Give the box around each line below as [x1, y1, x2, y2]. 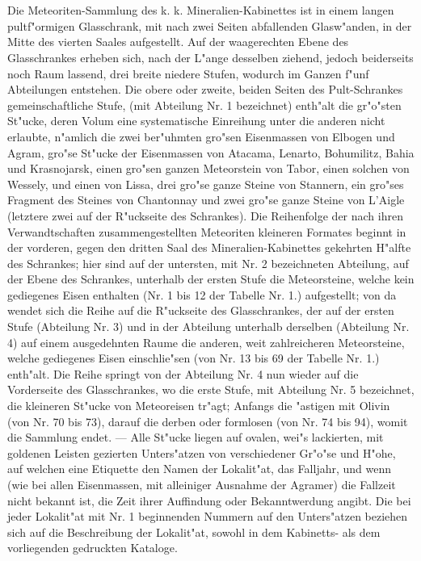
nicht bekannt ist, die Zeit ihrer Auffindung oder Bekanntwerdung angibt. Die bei [7, 492, 411, 509]
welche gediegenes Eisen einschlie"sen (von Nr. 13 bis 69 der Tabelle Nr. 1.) [7, 350, 380, 366]
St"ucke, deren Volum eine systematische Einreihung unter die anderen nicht [7, 112, 385, 129]
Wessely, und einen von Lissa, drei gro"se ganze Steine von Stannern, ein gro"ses [7, 175, 404, 192]
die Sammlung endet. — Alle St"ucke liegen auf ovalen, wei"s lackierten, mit [7, 429, 384, 446]
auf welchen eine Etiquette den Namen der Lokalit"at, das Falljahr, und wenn [7, 460, 392, 477]
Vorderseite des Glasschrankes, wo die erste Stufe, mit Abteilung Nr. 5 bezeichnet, [7, 381, 415, 398]
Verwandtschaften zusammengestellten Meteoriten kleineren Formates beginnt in [7, 223, 406, 240]
